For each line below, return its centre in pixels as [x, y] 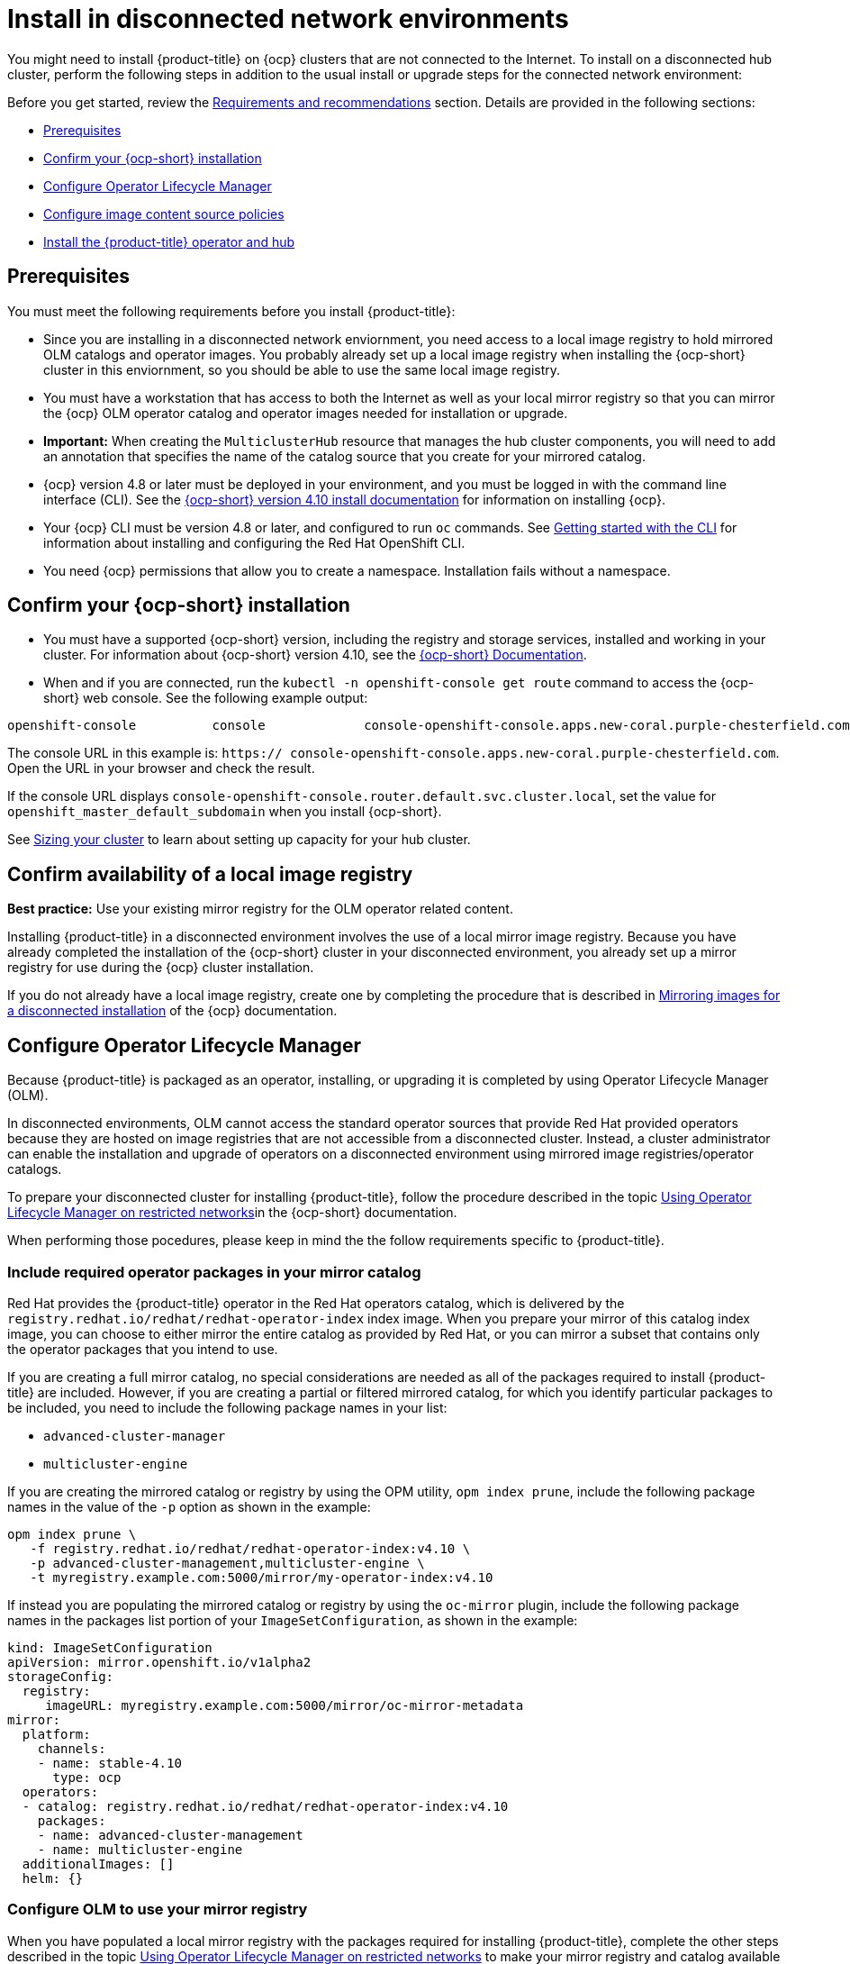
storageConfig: [61, 1676]
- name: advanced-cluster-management [170, 1835]
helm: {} [53, 1878]
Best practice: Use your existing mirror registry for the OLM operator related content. [260, 909]
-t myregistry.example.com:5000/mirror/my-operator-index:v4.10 [262, 1577]
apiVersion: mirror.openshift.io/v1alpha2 [159, 1662]
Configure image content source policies [164, 214]
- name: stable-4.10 [109, 1763]
